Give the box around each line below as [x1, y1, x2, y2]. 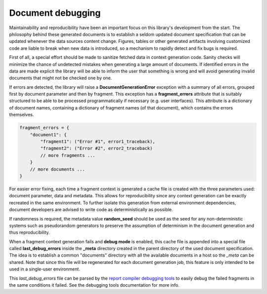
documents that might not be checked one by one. [9, 75, 112, 81]
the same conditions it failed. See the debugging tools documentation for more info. [9, 282, 180, 288]
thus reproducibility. [9, 229, 50, 235]
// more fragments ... [40, 152, 96, 158]
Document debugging [9, 7, 101, 18]
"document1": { [30, 132, 67, 138]
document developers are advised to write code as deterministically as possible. [9, 207, 173, 213]
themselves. [9, 111, 34, 118]
